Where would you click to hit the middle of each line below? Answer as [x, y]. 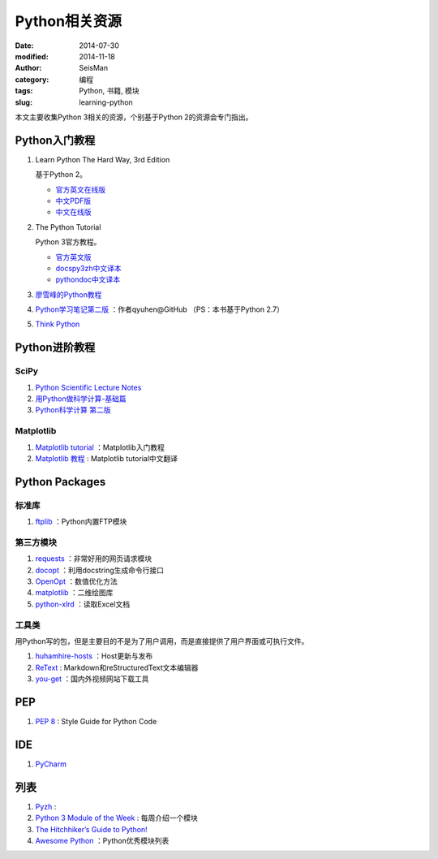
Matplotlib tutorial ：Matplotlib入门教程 [100, 447]
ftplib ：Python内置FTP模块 [81, 522]
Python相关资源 [68, 21]
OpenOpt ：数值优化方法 [76, 581]
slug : [24, 102]
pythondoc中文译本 [88, 279]
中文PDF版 [73, 201]
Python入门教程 [55, 140]
